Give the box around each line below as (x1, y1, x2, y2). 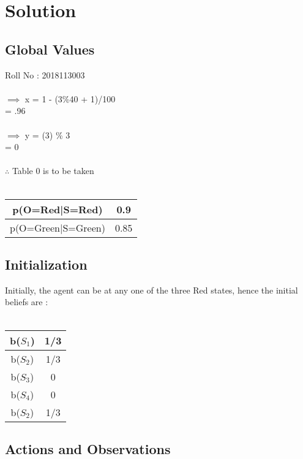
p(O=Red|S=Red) (12, 202, 103, 216)
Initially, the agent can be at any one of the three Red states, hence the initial (5, 283, 298, 296)
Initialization (5, 254, 88, 273)
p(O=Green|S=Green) (10, 220, 105, 235)
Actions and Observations (5, 439, 171, 458)
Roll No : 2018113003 (5, 68, 85, 81)
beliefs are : (5, 295, 48, 308)
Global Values (5, 39, 95, 58)
